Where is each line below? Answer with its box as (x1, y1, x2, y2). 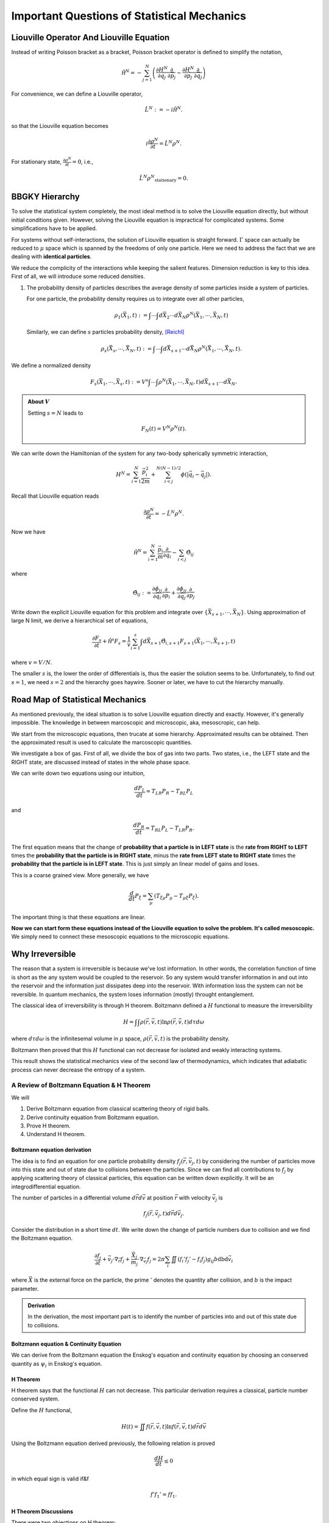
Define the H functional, (11, 1406, 73, 1413)
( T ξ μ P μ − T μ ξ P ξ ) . (154, 892, 199, 901)
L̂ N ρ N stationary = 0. (139, 174, 188, 183)
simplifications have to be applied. (11, 225, 97, 232)
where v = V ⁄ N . (11, 659, 53, 666)
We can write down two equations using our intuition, (11, 769, 146, 777)
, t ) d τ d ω (181, 1018, 205, 1025)
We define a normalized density (11, 361, 91, 369)
